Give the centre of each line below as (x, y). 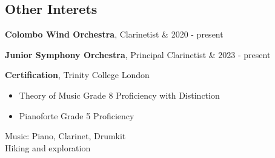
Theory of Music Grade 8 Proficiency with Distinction (119, 95)
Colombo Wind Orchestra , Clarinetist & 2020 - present (114, 34)
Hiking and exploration (48, 147)
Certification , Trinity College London (77, 75)
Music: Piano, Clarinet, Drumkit (65, 136)
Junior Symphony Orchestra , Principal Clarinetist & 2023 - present (138, 54)
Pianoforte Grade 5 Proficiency (77, 115)
